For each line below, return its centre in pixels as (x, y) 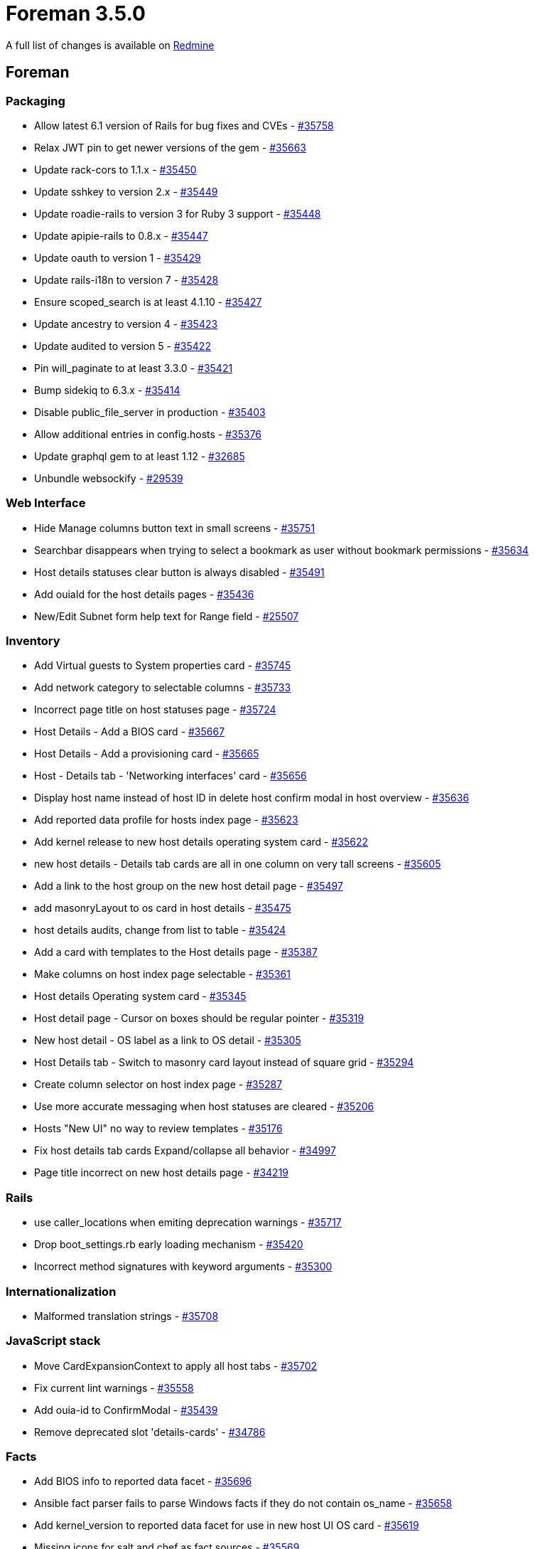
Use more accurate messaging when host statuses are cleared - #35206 (204, 1107)
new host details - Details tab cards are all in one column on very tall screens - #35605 (238, 864)
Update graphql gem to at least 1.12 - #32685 (140, 456)
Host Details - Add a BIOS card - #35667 (130, 732)
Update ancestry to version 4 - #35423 (126, 324)
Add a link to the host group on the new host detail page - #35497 (189, 886)
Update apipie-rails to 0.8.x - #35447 (121, 235)
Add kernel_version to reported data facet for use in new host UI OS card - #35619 (227, 1526)
